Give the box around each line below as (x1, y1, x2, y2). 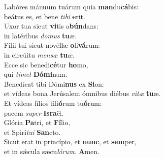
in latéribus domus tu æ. (4, 30, 76, 40)
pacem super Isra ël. (4, 107, 64, 118)
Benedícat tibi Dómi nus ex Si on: (4, 78, 104, 89)
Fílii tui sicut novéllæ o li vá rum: (4, 40, 100, 50)
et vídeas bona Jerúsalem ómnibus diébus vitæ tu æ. (4, 88, 161, 98)
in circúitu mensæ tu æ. (4, 49, 75, 60)
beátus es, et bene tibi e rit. (4, 11, 85, 21)
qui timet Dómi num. (4, 69, 67, 79)
